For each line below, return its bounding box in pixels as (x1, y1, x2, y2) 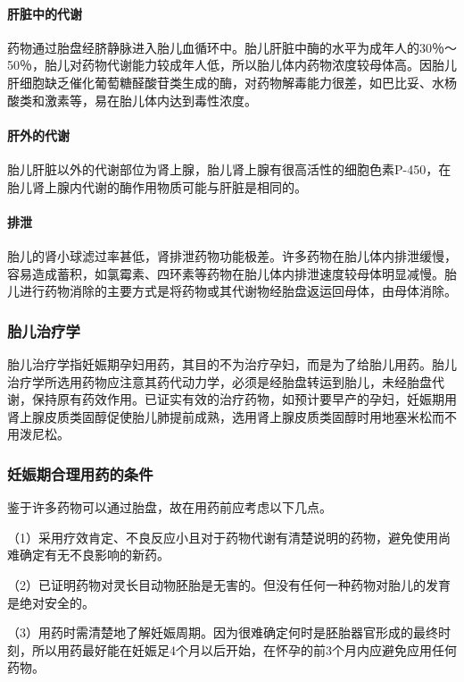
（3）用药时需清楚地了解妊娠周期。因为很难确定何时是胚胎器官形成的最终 (7, 623, 438, 642)
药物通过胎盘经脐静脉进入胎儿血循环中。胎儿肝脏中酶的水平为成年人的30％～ (7, 38, 457, 56)
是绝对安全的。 (7, 593, 95, 611)
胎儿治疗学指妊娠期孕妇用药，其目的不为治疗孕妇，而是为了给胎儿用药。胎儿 (7, 354, 457, 373)
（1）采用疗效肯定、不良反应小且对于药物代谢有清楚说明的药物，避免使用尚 (7, 527, 451, 546)
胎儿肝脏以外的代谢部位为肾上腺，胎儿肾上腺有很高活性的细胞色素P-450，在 (7, 159, 452, 178)
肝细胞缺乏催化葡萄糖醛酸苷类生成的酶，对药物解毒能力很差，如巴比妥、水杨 (7, 72, 457, 91)
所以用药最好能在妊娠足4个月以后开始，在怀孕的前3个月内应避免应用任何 (31, 640, 457, 659)
